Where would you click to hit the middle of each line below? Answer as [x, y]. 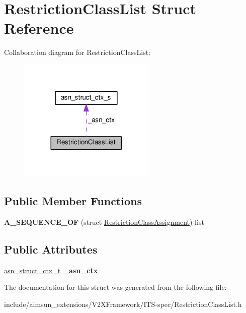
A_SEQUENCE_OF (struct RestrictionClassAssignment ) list [104, 222]
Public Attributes [51, 249]
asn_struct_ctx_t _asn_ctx [51, 270]
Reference [39, 28]
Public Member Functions [73, 201]
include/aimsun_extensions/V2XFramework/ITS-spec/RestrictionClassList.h [123, 304]
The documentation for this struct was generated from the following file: [115, 287]
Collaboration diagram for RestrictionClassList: [77, 52]
